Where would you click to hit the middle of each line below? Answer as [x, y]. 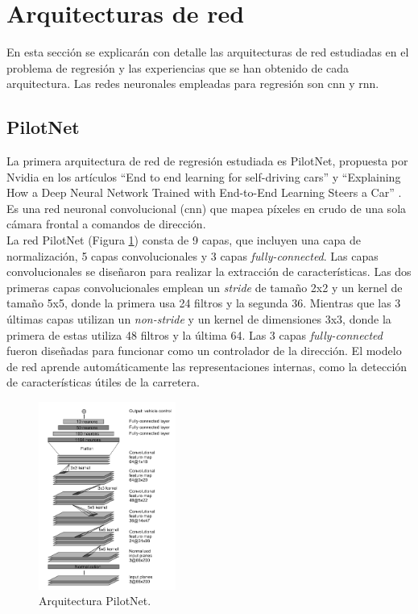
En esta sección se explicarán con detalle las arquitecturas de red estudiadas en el [208, 52]
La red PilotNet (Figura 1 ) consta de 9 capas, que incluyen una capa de [184, 240]
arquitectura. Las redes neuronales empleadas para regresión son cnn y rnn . [193, 84]
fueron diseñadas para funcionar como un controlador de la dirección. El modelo [204, 351]
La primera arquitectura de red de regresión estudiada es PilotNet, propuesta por [207, 161]
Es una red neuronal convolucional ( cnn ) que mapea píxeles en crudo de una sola [207, 208]
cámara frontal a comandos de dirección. [106, 224]
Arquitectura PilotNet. [95, 601]
